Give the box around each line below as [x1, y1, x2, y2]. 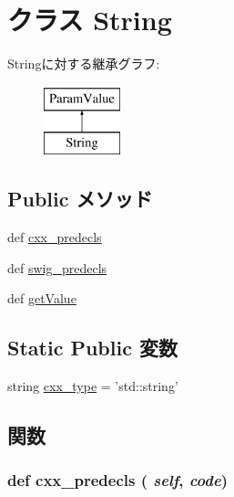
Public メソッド [7, 185, 153, 213]
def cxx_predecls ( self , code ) [7, 469, 228, 492]
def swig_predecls [7, 258, 107, 277]
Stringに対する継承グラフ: [7, 54, 160, 73]
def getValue [7, 289, 76, 308]
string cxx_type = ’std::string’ [7, 376, 178, 396]
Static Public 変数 [7, 333, 178, 362]
